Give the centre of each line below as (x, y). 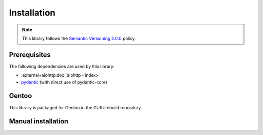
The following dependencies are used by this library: (62, 66)
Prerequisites (30, 55)
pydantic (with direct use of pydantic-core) (64, 82)
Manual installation (39, 121)
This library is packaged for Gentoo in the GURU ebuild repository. (75, 107)
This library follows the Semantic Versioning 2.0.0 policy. (79, 38)
